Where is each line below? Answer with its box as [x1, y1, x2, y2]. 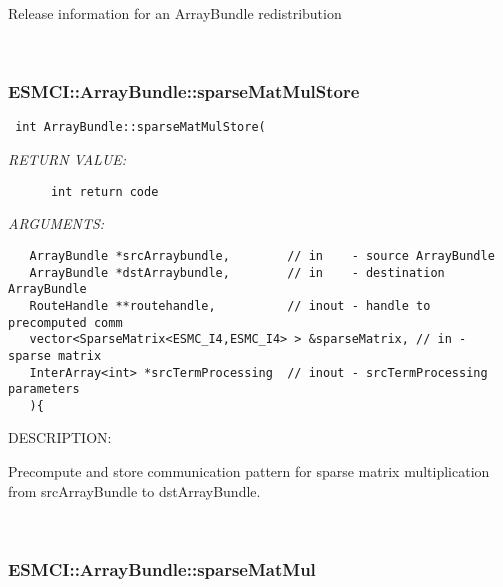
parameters [8, 382, 80, 397]
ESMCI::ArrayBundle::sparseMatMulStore [8, 79, 360, 104]
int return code [50, 184, 159, 199]
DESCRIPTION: [8, 427, 112, 448]
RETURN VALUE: [8, 149, 127, 170]
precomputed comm [8, 315, 123, 330]
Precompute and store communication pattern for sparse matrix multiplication [8, 461, 490, 482]
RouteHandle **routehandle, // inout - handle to [29, 298, 431, 313]
